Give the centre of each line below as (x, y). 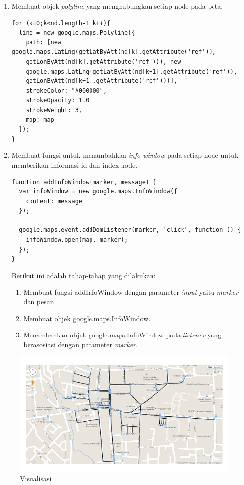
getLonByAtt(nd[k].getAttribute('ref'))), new (103, 61)
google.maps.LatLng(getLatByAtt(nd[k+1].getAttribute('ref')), (131, 71)
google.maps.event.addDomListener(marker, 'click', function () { (130, 230)
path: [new (44, 42)
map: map (40, 120)
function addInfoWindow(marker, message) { (84, 182)
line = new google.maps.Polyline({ (77, 33)
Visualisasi (36, 478)
